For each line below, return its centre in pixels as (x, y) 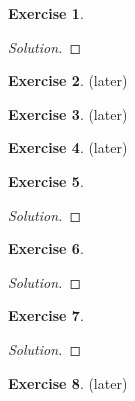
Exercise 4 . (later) (68, 147)
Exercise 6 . (46, 248)
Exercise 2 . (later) (68, 80)
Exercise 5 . (46, 180)
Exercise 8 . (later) (68, 382)
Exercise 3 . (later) (68, 113)
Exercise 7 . (46, 315)
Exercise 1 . (46, 13)
